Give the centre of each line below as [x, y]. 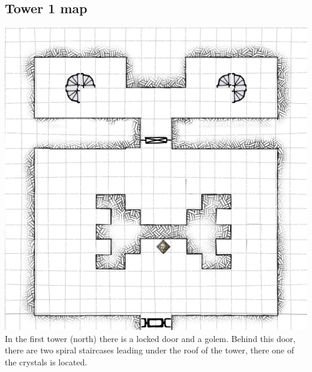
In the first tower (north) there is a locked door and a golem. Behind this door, [150, 338]
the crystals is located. [46, 361]
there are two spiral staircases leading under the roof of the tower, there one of [150, 350]
